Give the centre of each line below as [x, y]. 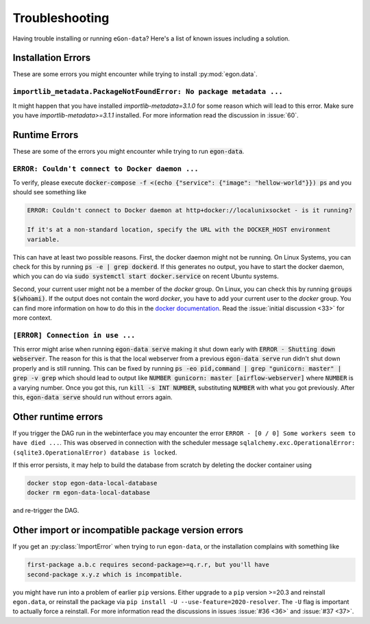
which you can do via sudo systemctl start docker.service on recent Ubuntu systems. [146, 276]
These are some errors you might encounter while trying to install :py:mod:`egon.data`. [135, 74]
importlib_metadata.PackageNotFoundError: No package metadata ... [148, 92]
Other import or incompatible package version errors [128, 530]
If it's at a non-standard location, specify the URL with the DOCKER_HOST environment [179, 230]
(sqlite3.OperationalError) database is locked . [95, 452]
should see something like [50, 192]
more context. [33, 317]
